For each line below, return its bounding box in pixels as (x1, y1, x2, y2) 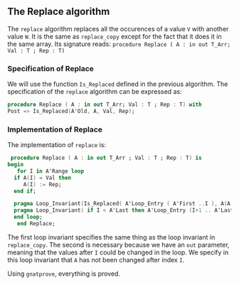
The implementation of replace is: (7, 141, 107, 149)
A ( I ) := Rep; (23, 181, 62, 188)
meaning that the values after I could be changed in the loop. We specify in (7, 248, 229, 257)
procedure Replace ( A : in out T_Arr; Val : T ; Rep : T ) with (7, 101, 202, 109)
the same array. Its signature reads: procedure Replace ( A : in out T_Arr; (7, 39, 231, 48)
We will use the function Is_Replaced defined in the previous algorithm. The (7, 80, 228, 88)
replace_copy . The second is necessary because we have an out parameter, (7, 240, 230, 249)
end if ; (14, 188, 37, 195)
